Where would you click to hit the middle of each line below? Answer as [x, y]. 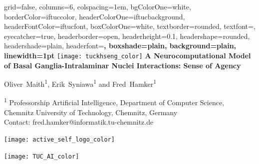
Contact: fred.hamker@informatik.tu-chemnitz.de [79, 122]
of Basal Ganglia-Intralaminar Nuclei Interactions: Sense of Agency [123, 65]
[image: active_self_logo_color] [59, 139]
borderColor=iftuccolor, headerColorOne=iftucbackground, [95, 16]
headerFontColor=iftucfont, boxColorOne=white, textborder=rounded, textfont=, [130, 26]
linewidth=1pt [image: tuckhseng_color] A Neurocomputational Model [128, 55]
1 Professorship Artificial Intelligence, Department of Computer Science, [114, 102]
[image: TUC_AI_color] [42, 156]
